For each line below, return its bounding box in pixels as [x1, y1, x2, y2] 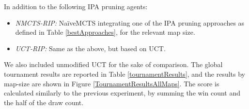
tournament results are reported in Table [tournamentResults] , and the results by [4, 68, 245, 79]
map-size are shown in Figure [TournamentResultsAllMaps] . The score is [4, 78, 219, 88]
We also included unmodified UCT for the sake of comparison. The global [4, 59, 223, 69]
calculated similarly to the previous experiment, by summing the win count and [4, 88, 241, 98]
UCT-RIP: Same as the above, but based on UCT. [15, 43, 166, 53]
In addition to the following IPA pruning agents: [4, 1, 148, 11]
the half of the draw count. [4, 97, 84, 107]
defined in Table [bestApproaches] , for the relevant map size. [15, 27, 195, 37]
